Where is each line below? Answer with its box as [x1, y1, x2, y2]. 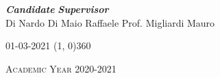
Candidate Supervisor [5, 2, 109, 16]
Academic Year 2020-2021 [5, 61, 117, 75]
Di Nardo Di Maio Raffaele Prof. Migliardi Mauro [5, 15, 215, 29]
